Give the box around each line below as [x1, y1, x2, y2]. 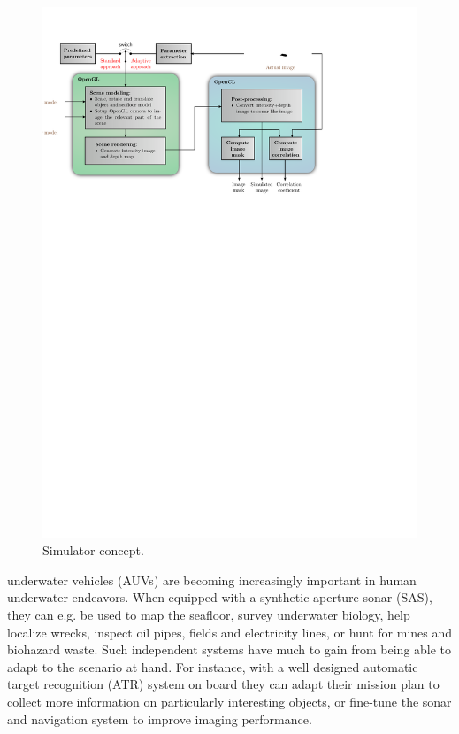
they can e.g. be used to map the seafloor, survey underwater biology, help [7, 606, 410, 624]
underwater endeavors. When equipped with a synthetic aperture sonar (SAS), [7, 588, 432, 607]
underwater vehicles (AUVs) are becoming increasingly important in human [7, 570, 417, 589]
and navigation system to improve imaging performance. [7, 709, 312, 728]
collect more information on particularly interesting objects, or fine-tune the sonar [7, 692, 452, 711]
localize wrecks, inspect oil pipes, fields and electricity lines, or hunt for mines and [7, 622, 453, 641]
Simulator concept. [42, 541, 144, 560]
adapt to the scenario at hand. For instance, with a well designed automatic [7, 657, 418, 676]
